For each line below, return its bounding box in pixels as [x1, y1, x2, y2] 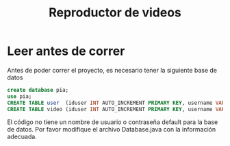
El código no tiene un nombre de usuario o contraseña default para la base [7, 118, 218, 126]
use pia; [7, 93, 32, 100]
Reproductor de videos [49, 5, 181, 21]
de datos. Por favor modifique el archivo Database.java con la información [7, 125, 216, 134]
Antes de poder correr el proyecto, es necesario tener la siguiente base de [7, 66, 218, 74]
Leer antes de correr [7, 43, 125, 59]
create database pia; [7, 86, 69, 93]
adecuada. [7, 132, 38, 141]
